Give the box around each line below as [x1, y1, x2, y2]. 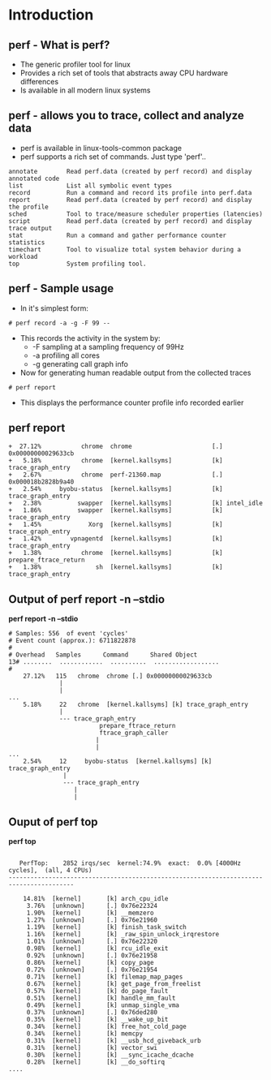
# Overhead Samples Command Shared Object [8, 651, 198, 659]
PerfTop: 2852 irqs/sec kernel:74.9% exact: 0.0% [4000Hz [19, 859, 242, 867]
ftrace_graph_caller [98, 729, 169, 738]
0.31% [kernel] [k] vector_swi [26, 1044, 158, 1052]
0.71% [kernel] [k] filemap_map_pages [26, 973, 183, 981]
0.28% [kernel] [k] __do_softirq [26, 1058, 165, 1066]
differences [19, 77, 59, 86]
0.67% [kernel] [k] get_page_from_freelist [26, 980, 201, 988]
